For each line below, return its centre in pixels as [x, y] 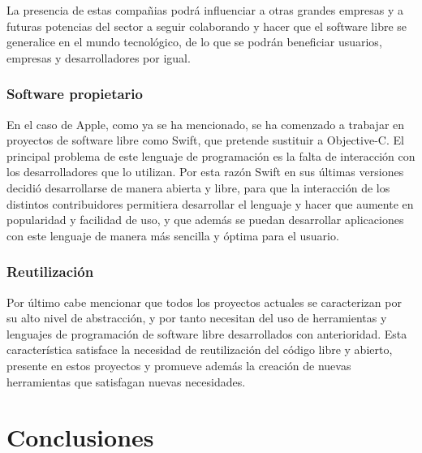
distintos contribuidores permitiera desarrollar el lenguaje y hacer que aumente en [210, 203]
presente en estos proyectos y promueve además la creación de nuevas [179, 365]
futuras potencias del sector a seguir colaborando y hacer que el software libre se [207, 26]
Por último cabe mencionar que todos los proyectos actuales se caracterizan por [204, 302]
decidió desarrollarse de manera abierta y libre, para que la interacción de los [198, 187]
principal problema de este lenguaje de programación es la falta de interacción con [211, 155]
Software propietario [75, 94]
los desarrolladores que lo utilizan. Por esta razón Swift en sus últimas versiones [205, 172]
